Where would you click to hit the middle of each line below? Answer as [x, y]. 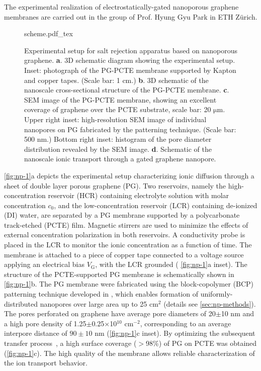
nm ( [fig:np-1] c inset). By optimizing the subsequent [175, 333]
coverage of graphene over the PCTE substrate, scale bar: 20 [118, 109]
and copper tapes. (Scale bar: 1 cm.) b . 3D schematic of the [116, 80]
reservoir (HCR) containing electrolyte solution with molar [139, 195]
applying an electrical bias [44, 264]
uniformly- [216, 294]
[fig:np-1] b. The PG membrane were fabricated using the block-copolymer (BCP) [129, 284]
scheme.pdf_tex [49, 33]
